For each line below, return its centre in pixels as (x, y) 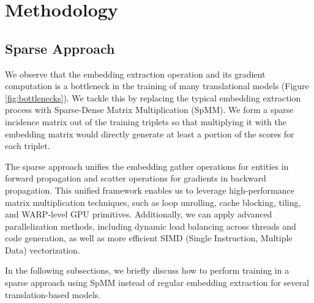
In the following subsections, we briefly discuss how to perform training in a (147, 270)
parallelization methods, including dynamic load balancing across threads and (151, 226)
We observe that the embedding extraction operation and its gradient (135, 74)
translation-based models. (53, 294)
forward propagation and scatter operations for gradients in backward (136, 178)
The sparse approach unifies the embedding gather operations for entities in (147, 166)
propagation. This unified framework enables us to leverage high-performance (150, 190)
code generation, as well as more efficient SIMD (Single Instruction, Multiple (149, 238)
